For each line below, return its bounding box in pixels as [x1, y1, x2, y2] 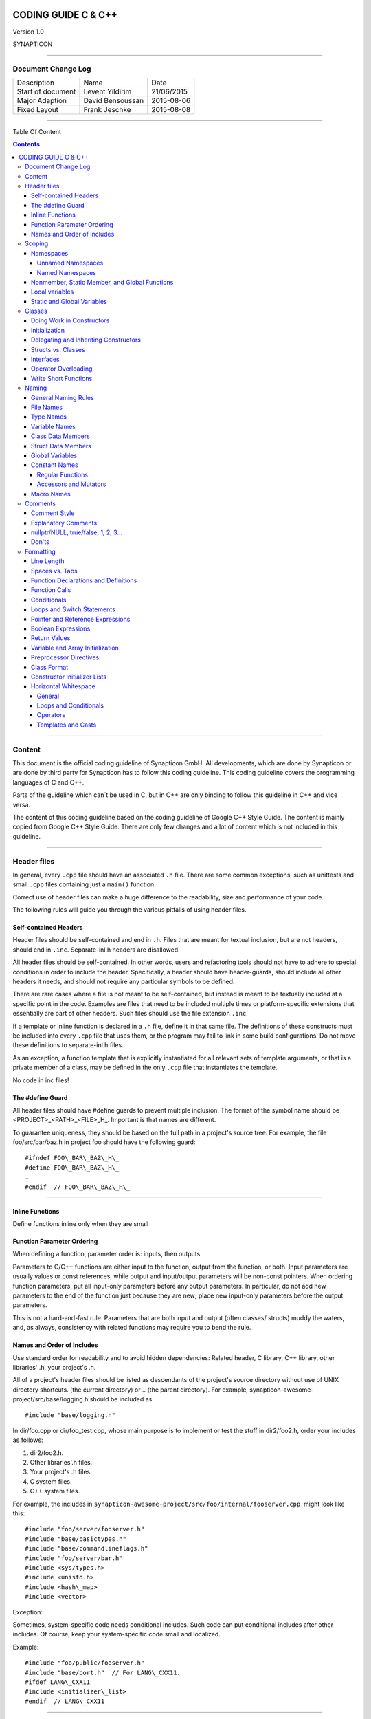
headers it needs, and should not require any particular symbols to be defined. [12, 977, 235, 986]
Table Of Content [12, 128, 62, 136]
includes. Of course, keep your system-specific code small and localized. [12, 1630, 221, 1639]
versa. [12, 800, 31, 809]
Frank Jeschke [83, 105, 131, 115]
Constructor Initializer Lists [31, 672, 106, 681]
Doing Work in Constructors [31, 316, 110, 325]
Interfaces [31, 355, 60, 364]
